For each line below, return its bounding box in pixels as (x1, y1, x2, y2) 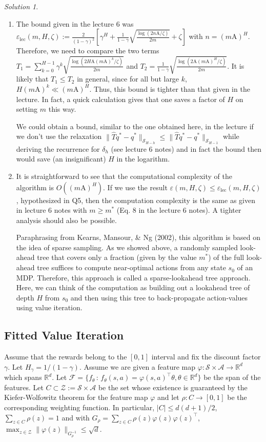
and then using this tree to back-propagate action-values (70, 292, 248, 303)
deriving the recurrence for (16, 143, 100, 154)
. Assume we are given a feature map (79, 361, 196, 372)
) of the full (208, 252, 244, 263)
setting (16, 104, 38, 114)
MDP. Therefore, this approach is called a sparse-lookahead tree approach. (16, 272, 251, 283)
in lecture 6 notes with (16, 205, 87, 215)
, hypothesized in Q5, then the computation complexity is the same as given (16, 194, 255, 205)
